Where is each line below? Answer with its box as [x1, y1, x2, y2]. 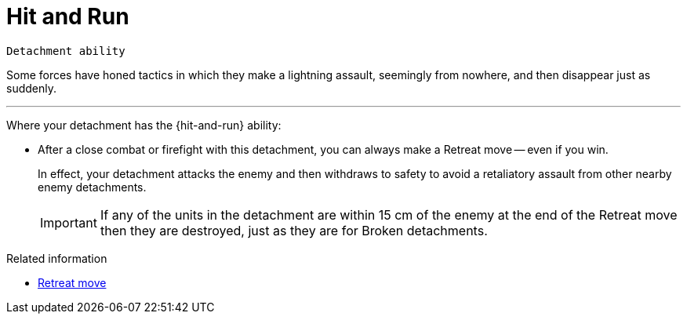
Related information [6, 251, 107, 265]
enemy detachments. [38, 180, 147, 194]
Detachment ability [6, 44, 125, 57]
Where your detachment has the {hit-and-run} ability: [6, 118, 282, 132]
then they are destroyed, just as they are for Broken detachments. [100, 222, 488, 238]
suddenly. [6, 81, 56, 95]
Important [40, 214, 97, 231]
